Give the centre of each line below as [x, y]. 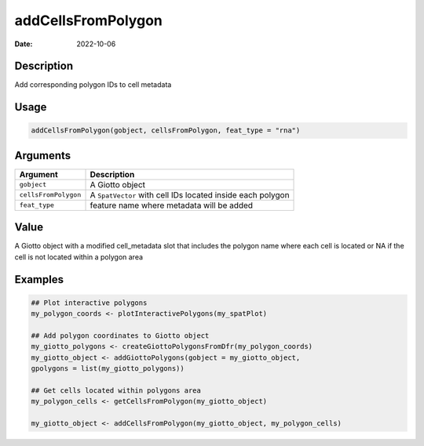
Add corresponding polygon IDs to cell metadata [93, 85]
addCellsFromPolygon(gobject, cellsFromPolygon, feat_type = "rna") [166, 131]
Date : [24, 44]
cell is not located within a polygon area [79, 257]
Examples [39, 279]
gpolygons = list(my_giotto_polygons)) [108, 369]
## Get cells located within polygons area [116, 390]
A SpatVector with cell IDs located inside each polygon [190, 194]
